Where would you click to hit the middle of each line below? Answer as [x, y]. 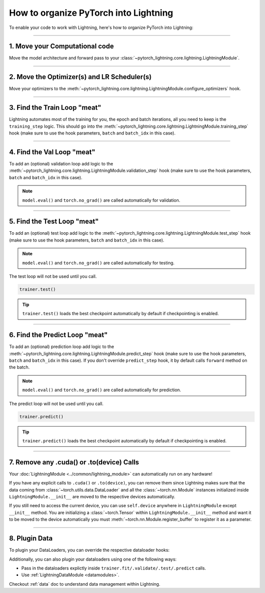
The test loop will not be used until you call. [53, 276]
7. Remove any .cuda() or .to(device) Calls [74, 462]
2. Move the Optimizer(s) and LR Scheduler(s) [80, 77]
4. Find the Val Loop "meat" [52, 152]
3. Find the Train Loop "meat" [55, 108]
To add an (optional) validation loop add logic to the [61, 163]
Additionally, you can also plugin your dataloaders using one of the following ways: [93, 559]
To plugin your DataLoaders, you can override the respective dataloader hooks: [89, 550]
